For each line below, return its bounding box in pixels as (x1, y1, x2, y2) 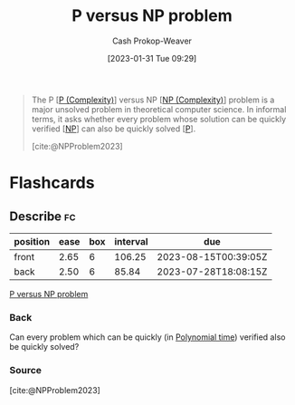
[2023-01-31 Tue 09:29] (107, 53, 197, 63)
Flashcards (9, 173, 95, 193)
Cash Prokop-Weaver (111, 35, 193, 46)
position (14, 235, 51, 247)
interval (114, 235, 148, 247)
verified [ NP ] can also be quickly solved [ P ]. (31, 123, 196, 134)
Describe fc (9, 208, 76, 224)
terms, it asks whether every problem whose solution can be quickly (31, 113, 287, 124)
